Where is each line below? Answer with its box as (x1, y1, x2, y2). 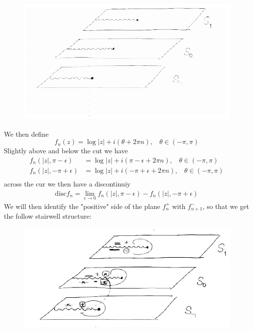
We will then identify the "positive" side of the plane (4, 201, 160, 211)
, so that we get (202, 201, 249, 211)
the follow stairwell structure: (4, 211, 92, 221)
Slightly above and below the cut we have (4, 145, 128, 156)
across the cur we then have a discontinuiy (4, 179, 131, 189)
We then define (4, 128, 49, 139)
